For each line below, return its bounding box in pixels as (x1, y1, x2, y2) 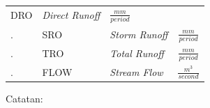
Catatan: (6, 91, 43, 105)
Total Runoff (110, 46, 164, 61)
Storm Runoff (110, 26, 168, 41)
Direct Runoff (42, 8, 100, 22)
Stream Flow (110, 64, 163, 79)
